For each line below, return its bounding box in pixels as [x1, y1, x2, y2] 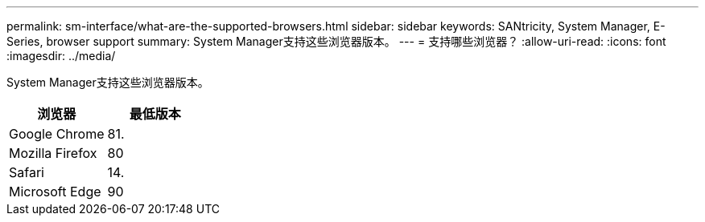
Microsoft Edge [9, 184, 101, 200]
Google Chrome [9, 126, 105, 142]
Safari [9, 164, 44, 180]
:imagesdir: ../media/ [6, 49, 116, 63]
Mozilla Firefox [9, 145, 97, 161]
